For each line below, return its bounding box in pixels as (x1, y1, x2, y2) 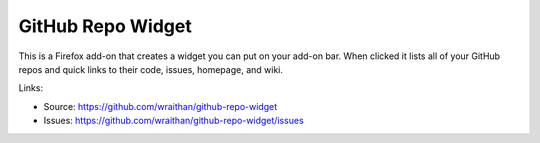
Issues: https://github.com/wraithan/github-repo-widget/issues (43, 115, 304, 127)
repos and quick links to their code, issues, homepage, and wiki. (18, 63, 284, 75)
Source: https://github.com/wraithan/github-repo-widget (43, 100, 278, 112)
